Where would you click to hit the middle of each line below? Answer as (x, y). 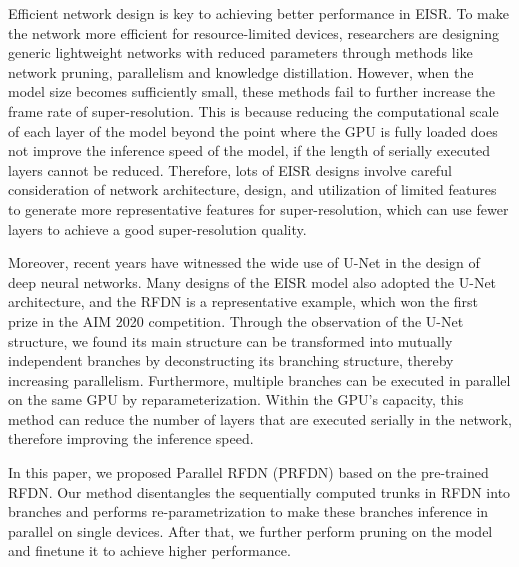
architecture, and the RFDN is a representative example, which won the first (243, 301)
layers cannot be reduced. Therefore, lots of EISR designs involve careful (230, 169)
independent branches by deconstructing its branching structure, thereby (231, 360)
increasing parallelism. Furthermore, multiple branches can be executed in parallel (259, 379)
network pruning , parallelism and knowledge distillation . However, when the (241, 71)
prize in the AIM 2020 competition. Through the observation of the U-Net (236, 320)
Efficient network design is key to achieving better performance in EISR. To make (258, 13)
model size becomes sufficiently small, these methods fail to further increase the (252, 91)
